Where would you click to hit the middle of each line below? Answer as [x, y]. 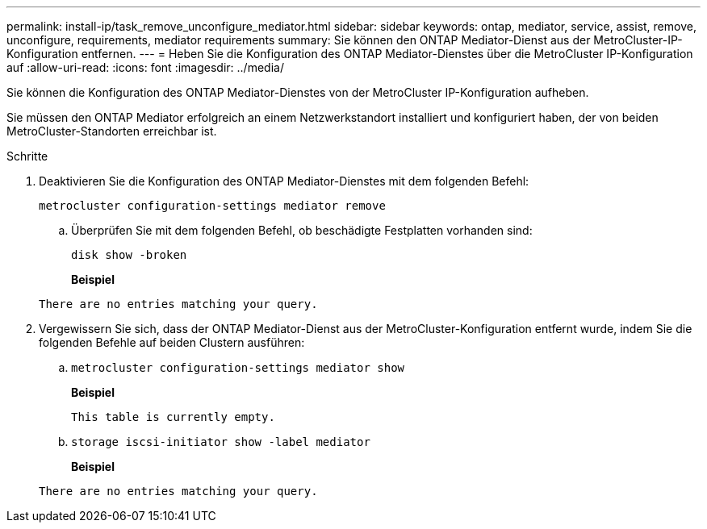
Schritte [27, 156]
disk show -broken [129, 255]
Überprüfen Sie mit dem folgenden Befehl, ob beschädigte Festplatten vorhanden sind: [302, 230]
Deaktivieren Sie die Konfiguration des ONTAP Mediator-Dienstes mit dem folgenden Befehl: [284, 181]
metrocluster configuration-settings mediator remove [212, 206]
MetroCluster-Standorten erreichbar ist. [112, 131]
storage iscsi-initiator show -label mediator [221, 442]
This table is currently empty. [173, 417]
